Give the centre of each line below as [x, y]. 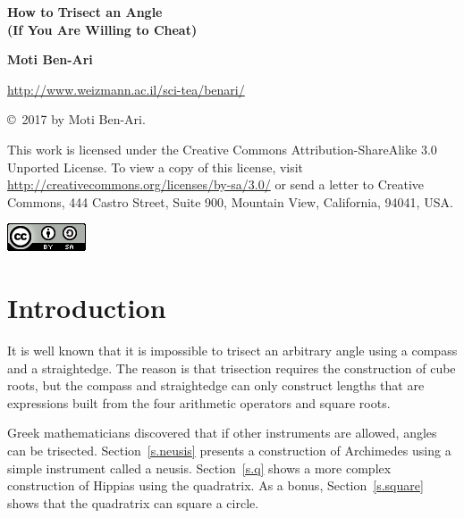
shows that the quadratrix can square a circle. [133, 502]
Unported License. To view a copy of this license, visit [156, 167]
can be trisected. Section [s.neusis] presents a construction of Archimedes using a [229, 451]
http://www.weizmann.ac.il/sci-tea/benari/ [126, 89]
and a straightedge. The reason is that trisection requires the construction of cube [232, 368]
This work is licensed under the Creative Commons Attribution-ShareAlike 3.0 [222, 149]
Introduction [87, 308]
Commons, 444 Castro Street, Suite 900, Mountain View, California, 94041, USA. [230, 201]
